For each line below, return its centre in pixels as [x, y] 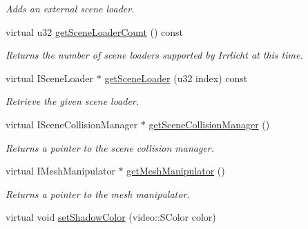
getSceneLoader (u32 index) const [176, 78]
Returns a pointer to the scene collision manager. [110, 147]
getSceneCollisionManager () [209, 124]
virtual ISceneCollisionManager [72, 124]
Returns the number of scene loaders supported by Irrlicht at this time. [154, 55]
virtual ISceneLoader [50, 78]
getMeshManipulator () [176, 171]
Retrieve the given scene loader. [73, 101]
